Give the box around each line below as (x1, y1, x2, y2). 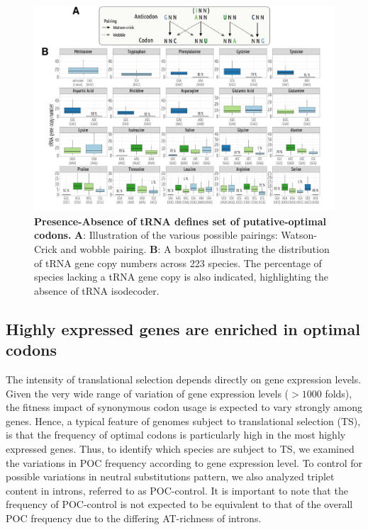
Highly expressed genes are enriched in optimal (6, 317, 360, 339)
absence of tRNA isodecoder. (34, 283, 160, 298)
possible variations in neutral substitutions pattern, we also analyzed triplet (6, 469, 335, 484)
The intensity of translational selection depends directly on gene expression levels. (6, 372, 362, 386)
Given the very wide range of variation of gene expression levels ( (6, 385, 289, 400)
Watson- (281, 227, 317, 242)
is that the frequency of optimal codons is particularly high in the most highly (6, 427, 346, 442)
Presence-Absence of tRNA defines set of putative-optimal (34, 213, 326, 228)
